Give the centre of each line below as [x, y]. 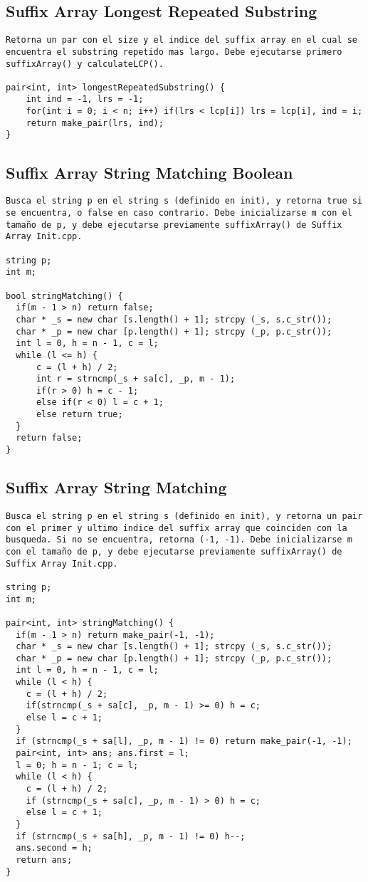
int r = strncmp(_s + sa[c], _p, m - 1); [136, 379]
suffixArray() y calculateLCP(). [85, 64]
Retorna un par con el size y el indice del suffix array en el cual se [182, 40]
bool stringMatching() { [64, 296]
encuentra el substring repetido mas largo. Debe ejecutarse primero [174, 52]
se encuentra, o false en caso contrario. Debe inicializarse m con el [179, 212]
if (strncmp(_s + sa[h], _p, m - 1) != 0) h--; [131, 836]
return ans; [44, 860]
